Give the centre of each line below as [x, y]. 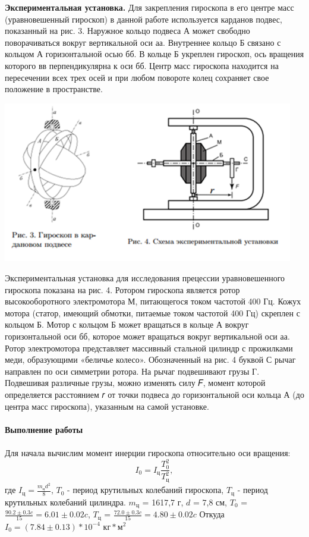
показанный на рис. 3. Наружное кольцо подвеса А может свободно [127, 31]
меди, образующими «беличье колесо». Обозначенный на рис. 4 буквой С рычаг [150, 359]
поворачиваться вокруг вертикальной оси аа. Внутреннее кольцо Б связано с [143, 42]
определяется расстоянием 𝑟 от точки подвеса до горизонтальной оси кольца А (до [154, 394]
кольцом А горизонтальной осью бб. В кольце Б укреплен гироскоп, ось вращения [154, 54]
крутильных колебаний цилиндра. [65, 502]
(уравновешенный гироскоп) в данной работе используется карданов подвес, [144, 19]
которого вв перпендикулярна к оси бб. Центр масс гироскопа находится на [142, 65]
